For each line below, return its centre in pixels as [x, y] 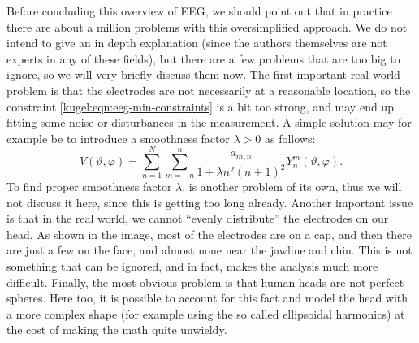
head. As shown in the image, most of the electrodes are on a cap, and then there [209, 234]
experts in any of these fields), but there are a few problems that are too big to [203, 58]
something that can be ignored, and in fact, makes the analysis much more [192, 266]
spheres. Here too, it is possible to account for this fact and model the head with [207, 298]
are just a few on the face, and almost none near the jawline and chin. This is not [209, 250]
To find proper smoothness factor [89, 187]
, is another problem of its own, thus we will [292, 187]
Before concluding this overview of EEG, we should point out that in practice [199, 11]
